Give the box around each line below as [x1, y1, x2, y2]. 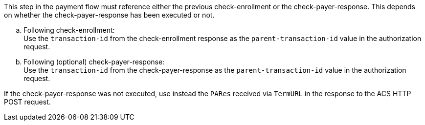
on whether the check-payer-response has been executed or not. [4, 11, 215, 19]
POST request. [4, 98, 51, 106]
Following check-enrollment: [23, 26, 115, 34]
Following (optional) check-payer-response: [23, 58, 165, 66]
